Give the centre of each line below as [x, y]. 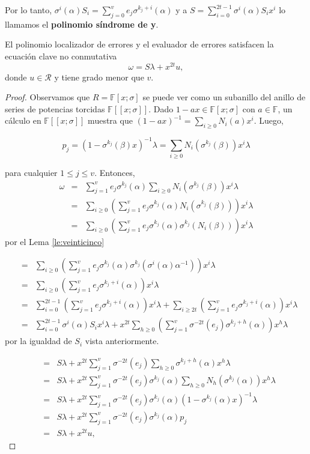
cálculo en [23, 120]
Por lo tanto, [29, 10]
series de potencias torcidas [55, 108]
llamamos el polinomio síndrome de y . [82, 24]
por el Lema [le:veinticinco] [55, 241]
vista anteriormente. [122, 341]
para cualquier [31, 173]
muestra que [110, 120]
